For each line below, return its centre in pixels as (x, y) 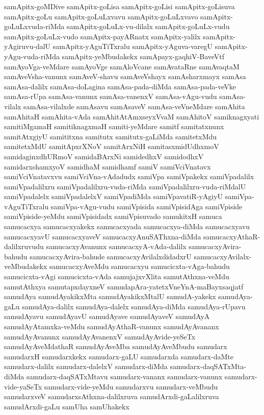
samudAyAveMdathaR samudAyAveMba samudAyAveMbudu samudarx (116, 346)
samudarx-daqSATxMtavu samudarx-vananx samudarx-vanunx (124, 376)
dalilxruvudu (24, 246)
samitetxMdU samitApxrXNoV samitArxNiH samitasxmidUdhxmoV (112, 146)
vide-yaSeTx (23, 386)
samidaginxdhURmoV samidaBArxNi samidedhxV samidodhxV (104, 156)
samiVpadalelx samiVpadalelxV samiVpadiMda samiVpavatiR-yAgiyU (114, 196)
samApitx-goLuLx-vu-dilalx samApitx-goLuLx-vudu (148, 26)
